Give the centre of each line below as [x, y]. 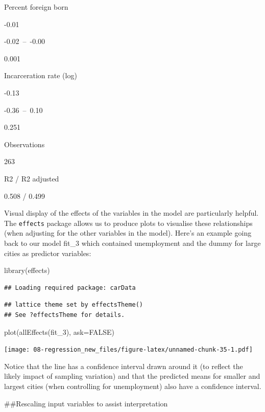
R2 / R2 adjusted [32, 178]
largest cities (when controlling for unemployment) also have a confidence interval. [133, 386]
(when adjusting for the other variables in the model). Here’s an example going [128, 233]
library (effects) [27, 270]
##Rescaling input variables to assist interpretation [86, 403]
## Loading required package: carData [70, 288]
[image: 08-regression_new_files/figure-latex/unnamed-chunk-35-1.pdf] [128, 350]
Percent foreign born [36, 7]
